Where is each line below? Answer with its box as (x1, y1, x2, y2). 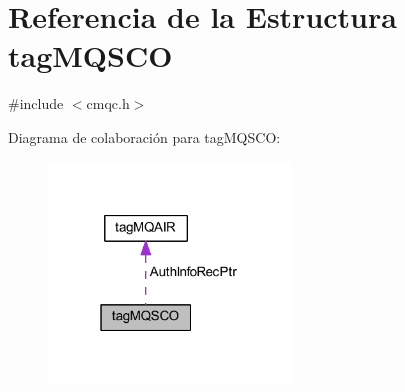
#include (8, 93, 64, 114)
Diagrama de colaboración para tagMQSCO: (8, 126, 281, 147)
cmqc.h (86, 93, 130, 114)
